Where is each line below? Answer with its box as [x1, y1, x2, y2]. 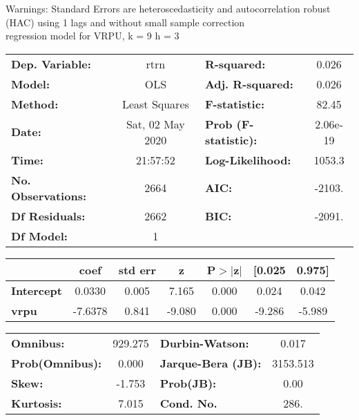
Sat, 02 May [126, 115, 185, 132]
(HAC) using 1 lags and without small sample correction [6, 15, 245, 29]
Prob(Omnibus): [11, 354, 102, 371]
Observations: [11, 187, 87, 204]
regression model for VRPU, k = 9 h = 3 [6, 28, 179, 43]
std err [118, 261, 156, 278]
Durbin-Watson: [159, 334, 249, 351]
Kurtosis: [11, 394, 62, 411]
